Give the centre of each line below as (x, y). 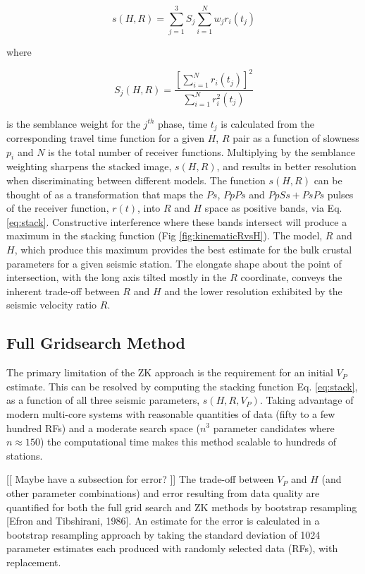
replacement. (34, 562)
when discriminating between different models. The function (136, 180)
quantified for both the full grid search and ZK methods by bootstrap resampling (182, 507)
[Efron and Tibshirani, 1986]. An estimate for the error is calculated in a (163, 521)
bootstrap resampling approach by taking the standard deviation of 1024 (163, 534)
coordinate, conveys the (291, 277)
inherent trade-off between (63, 291)
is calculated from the (268, 123)
